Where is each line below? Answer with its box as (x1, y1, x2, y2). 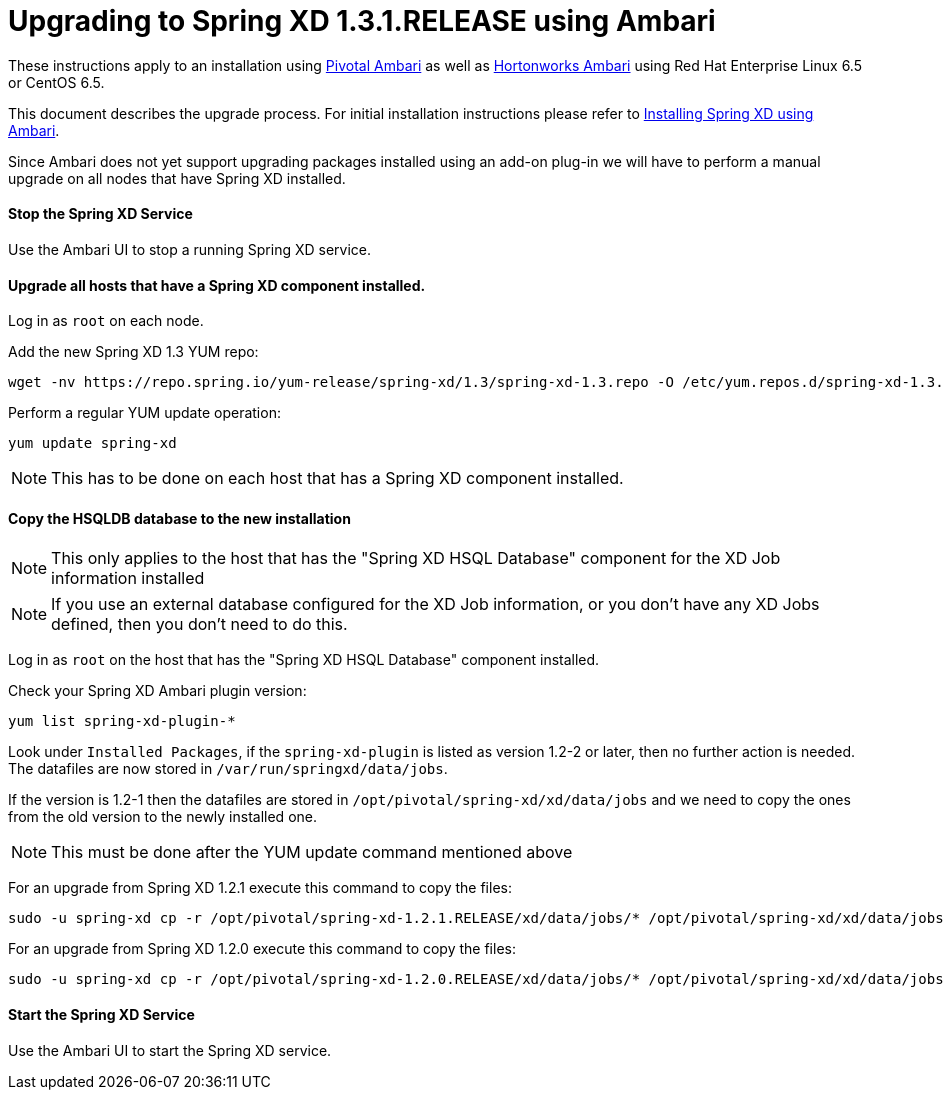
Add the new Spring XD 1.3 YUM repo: (8, 343, 259, 361)
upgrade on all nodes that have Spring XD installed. (8, 169, 346, 187)
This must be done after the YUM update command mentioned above (51, 842, 573, 863)
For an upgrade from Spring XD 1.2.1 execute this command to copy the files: (8, 879, 512, 897)
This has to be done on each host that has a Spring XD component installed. (51, 468, 624, 489)
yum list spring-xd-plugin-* (8, 713, 236, 730)
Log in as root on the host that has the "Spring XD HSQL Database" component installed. (8, 651, 600, 669)
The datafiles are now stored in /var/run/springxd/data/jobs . (8, 760, 448, 778)
